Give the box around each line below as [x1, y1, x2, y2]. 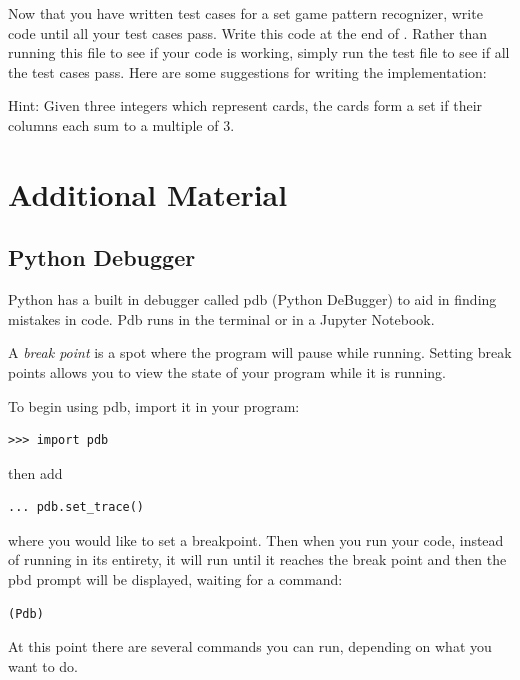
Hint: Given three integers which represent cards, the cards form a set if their [8, 95, 483, 116]
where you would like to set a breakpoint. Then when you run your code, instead [8, 529, 504, 550]
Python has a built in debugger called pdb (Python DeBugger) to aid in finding [8, 289, 497, 310]
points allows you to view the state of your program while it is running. [8, 361, 446, 382]
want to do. [8, 655, 78, 676]
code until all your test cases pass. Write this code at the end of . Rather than [8, 22, 488, 43]
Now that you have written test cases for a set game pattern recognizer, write [8, 3, 483, 23]
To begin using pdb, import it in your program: [8, 395, 300, 416]
